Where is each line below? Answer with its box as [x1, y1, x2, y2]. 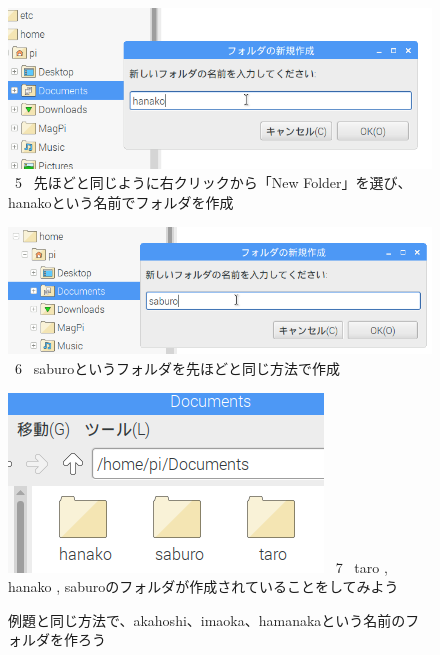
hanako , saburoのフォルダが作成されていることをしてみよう [8, 576, 399, 597]
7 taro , [335, 556, 388, 577]
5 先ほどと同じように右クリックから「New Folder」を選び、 [14, 172, 412, 193]
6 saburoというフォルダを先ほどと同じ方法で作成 [14, 358, 340, 379]
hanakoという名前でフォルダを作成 [8, 191, 234, 212]
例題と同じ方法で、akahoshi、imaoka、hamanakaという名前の [8, 609, 406, 630]
